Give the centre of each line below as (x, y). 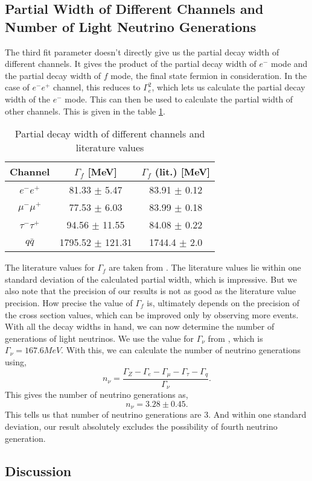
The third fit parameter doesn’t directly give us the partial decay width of (142, 52)
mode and (289, 64)
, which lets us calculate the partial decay (228, 87)
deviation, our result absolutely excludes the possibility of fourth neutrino (141, 426)
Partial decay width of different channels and (110, 134)
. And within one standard (257, 414)
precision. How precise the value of (69, 302)
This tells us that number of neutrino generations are (103, 414)
